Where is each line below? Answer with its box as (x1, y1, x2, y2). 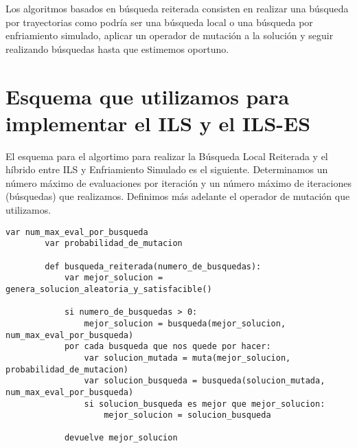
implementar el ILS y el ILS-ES (5, 109, 311, 137)
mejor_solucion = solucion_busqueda (104, 410, 271, 421)
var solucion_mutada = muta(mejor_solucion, (84, 352, 291, 363)
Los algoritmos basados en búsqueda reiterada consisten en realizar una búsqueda (5, 1, 349, 15)
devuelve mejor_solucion (64, 433, 178, 443)
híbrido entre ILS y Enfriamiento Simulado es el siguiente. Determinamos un (5, 162, 328, 177)
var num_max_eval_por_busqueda (5, 227, 148, 237)
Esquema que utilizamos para (5, 82, 290, 110)
